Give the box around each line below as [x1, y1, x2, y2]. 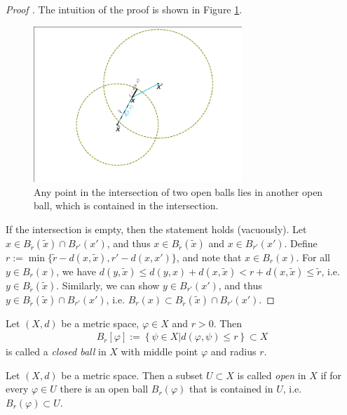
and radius [210, 344, 257, 359]
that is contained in [189, 381, 273, 396]
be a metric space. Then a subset [61, 367, 203, 382]
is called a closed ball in [6, 344, 107, 359]
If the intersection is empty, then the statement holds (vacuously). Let [6, 221, 307, 236]
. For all [296, 249, 330, 264]
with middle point [121, 344, 198, 359]
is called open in [237, 367, 306, 382]
